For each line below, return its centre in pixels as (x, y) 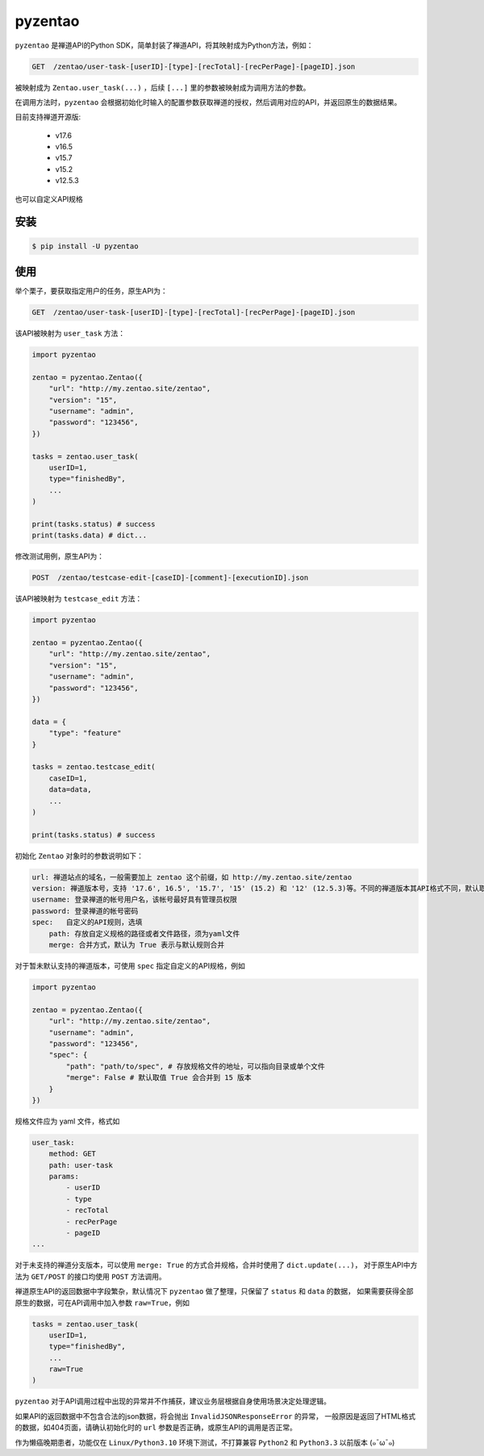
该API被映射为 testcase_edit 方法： (79, 599)
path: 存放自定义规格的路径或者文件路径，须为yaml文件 (144, 933)
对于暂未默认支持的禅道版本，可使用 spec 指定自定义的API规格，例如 (130, 966)
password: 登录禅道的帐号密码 (85, 911)
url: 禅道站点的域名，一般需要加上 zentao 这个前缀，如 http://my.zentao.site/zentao (192, 877)
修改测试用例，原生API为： (60, 556)
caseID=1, (68, 778)
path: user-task (81, 1165)
